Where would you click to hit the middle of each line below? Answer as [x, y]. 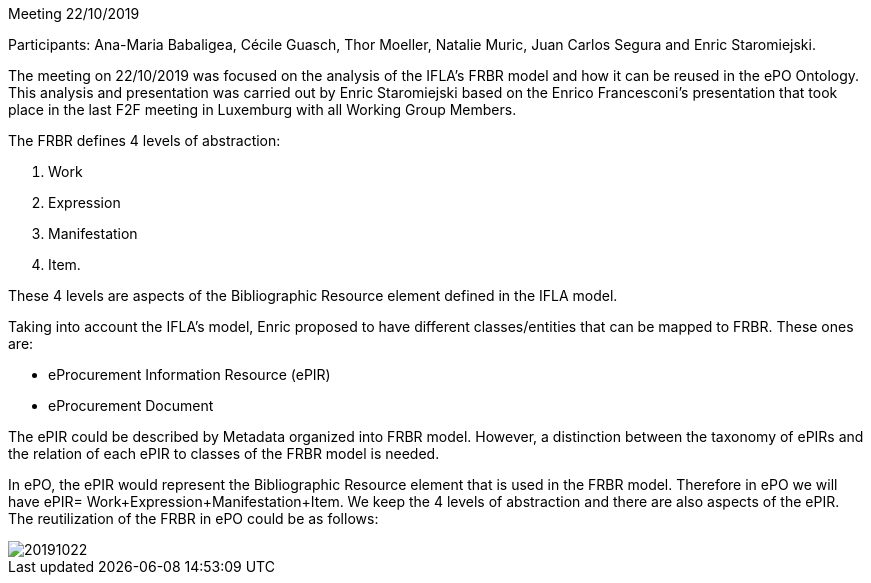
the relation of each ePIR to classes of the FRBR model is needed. [224, 453]
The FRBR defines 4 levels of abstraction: [144, 140]
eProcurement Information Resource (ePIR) [189, 374]
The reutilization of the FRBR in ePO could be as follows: [193, 518]
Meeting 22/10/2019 [74, 13]
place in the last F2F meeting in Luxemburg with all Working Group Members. [262, 109]
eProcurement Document [131, 405]
